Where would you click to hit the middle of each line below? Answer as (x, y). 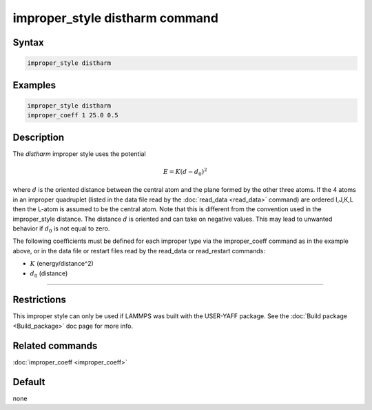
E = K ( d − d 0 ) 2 (185, 172)
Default (29, 382)
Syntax (28, 42)
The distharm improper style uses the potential (79, 154)
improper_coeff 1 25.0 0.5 (73, 115)
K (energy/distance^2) (62, 264)
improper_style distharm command (115, 18)
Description (39, 137)
